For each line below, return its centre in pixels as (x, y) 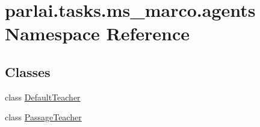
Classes (28, 71)
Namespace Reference (97, 33)
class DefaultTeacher (43, 97)
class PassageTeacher (43, 117)
